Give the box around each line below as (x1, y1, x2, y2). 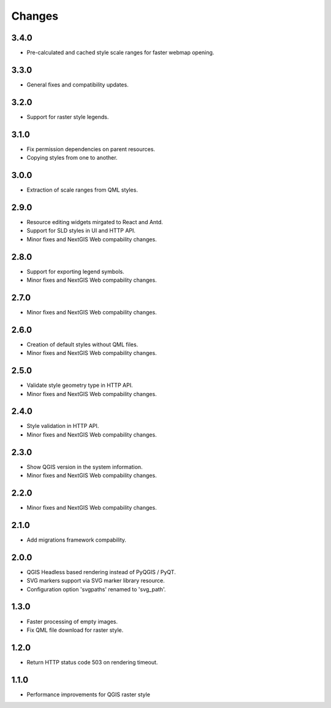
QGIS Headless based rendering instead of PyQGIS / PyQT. (26, 568, 176, 575)
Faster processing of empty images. (26, 618, 118, 625)
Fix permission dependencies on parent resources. (26, 145, 156, 153)
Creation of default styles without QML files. (26, 341, 139, 348)
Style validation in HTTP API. (26, 422, 99, 430)
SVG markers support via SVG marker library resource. (26, 577, 165, 585)
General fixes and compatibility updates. (26, 80, 129, 88)
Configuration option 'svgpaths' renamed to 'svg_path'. (26, 585, 166, 593)
